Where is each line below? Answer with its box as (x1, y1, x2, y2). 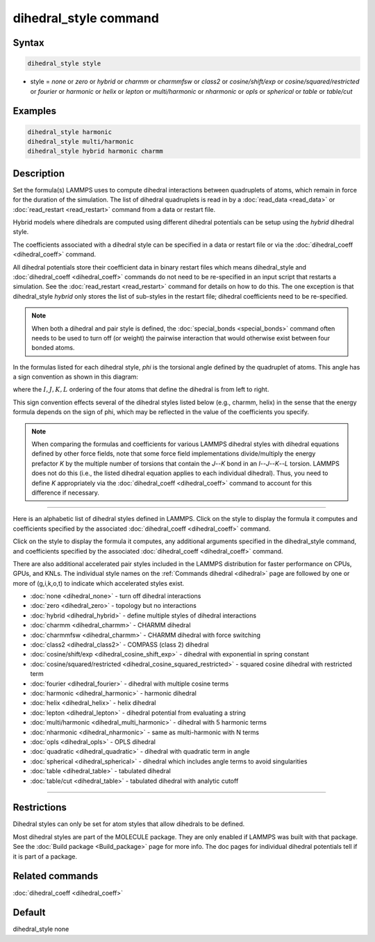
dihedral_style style (27, 60, 101, 67)
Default (12, 907, 46, 918)
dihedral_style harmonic (27, 128, 112, 135)
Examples (12, 105, 57, 117)
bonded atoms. (31, 344, 75, 352)
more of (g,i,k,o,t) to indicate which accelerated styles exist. (12, 579, 185, 587)
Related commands (12, 870, 99, 882)
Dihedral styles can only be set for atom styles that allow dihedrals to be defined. (12, 820, 245, 828)
